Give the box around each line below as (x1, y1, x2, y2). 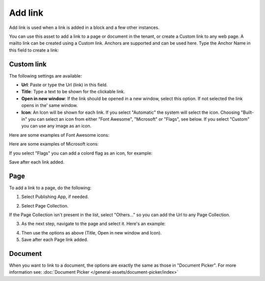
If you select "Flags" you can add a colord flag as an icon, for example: (9, 150, 153, 156)
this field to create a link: (9, 47, 59, 53)
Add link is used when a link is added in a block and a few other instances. (9, 25, 159, 30)
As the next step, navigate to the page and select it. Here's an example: (21, 221, 166, 227)
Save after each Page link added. (21, 237, 88, 243)
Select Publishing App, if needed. (21, 194, 89, 200)
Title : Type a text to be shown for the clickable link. (21, 89, 125, 95)
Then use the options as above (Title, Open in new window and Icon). (21, 230, 162, 235)
